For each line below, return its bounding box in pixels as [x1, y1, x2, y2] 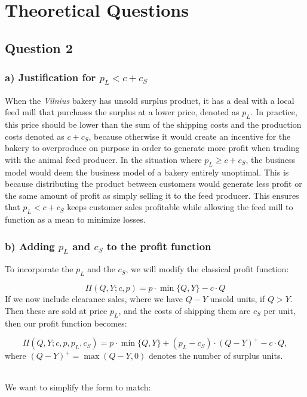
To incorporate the [5, 263, 73, 275]
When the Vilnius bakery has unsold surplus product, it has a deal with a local [5, 94, 294, 106]
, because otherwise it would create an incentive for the [88, 130, 291, 142]
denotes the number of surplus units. [148, 349, 283, 362]
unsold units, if [210, 293, 265, 305]
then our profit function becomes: [5, 316, 127, 329]
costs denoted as [5, 130, 65, 142]
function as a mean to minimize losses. [5, 213, 146, 226]
